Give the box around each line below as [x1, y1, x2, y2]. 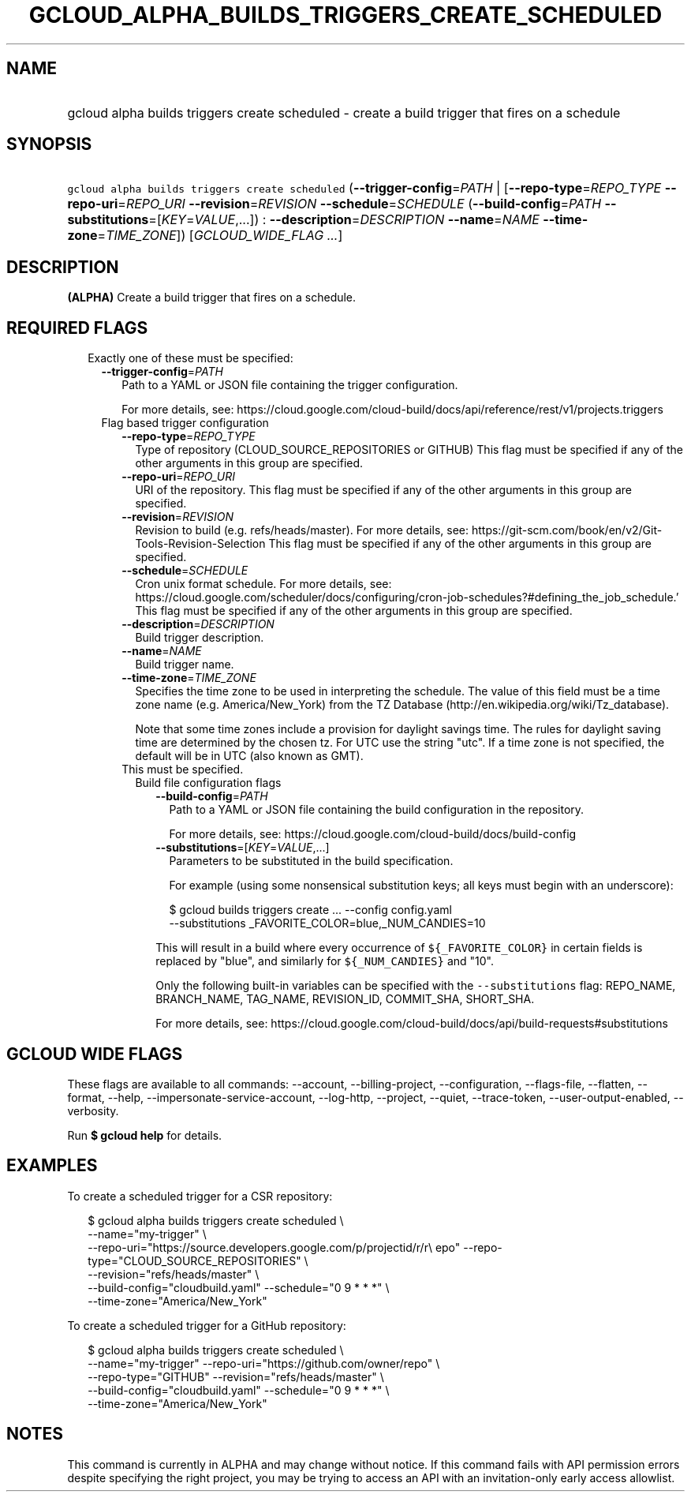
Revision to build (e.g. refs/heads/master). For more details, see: [135, 523, 469, 537]
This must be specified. [121, 762, 244, 777]
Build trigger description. [135, 631, 264, 645]
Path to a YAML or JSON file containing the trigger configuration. [121, 378, 458, 392]
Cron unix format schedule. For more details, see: [135, 577, 392, 591]
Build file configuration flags [135, 776, 282, 790]
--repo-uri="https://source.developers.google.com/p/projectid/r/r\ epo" [88, 1240, 461, 1254]
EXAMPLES [6, 1155, 98, 1176]
